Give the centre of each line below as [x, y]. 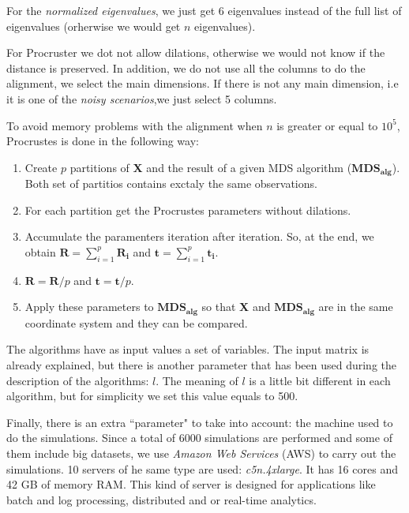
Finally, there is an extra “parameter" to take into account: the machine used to [200, 422]
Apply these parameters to [89, 307]
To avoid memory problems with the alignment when [135, 125]
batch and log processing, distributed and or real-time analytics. [161, 499]
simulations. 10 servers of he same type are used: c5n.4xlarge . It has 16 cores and [202, 468]
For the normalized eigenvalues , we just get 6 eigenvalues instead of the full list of [204, 10]
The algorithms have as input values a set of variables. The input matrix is [188, 349]
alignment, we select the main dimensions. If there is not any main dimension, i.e [203, 83]
